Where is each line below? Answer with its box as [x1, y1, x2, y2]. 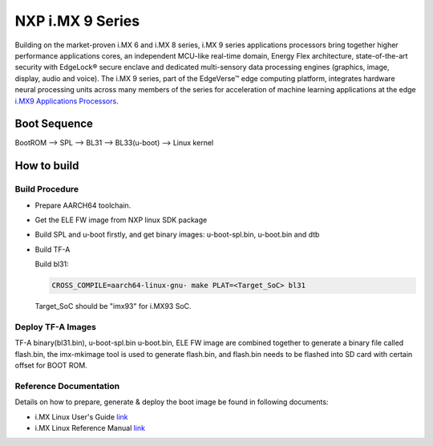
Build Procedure [14, 184, 79, 195]
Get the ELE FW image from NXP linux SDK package [34, 215, 208, 225]
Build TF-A [34, 245, 71, 254]
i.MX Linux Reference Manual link [34, 423, 146, 432]
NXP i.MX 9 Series [14, 12, 140, 30]
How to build [14, 159, 79, 172]
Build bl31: [34, 259, 70, 269]
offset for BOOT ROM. [14, 361, 87, 371]
